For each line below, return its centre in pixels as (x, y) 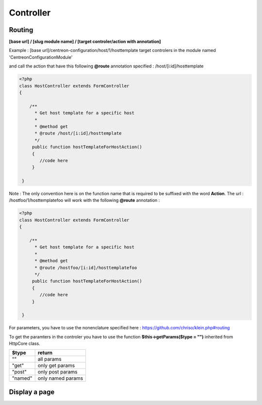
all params (49, 359)
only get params (56, 366)
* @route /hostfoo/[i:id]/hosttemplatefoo (86, 268)
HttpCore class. (25, 344)
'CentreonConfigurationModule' (41, 57)
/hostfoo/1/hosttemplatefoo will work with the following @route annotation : (84, 200)
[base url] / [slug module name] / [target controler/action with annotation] (85, 42)
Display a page (32, 392)
